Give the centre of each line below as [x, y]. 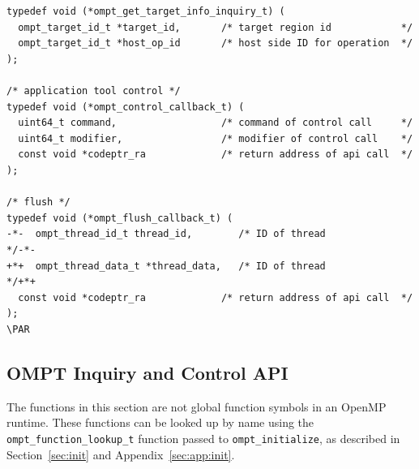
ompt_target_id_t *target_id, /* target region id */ [216, 27]
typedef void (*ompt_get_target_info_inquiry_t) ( [146, 11]
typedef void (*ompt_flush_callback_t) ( [120, 218]
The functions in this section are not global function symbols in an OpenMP [197, 406]
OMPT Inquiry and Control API [148, 372]
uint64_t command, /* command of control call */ [216, 123]
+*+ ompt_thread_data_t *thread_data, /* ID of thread [166, 266]
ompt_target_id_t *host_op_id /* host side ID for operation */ [216, 43]
